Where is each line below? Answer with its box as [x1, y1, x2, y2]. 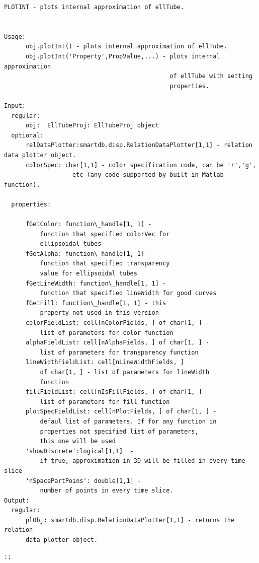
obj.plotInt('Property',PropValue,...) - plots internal [25, 52, 220, 60]
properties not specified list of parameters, [40, 428, 199, 435]
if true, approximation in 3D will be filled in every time [40, 457, 245, 465]
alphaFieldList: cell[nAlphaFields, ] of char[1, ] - [25, 339, 210, 346]
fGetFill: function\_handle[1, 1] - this [25, 299, 166, 307]
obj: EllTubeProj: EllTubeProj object [25, 122, 159, 129]
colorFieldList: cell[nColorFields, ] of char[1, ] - [25, 319, 210, 326]
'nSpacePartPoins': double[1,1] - [25, 477, 141, 484]
